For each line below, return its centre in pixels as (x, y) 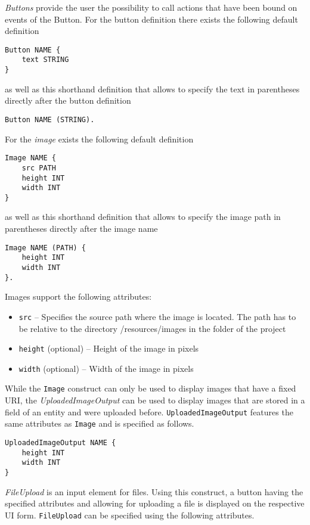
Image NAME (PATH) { (46, 248)
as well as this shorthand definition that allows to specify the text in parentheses (152, 88)
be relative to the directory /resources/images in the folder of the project (152, 328)
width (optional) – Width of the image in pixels (106, 368)
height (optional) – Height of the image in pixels (109, 348)
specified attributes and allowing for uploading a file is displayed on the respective (155, 503)
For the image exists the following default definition (99, 139)
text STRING (45, 60)
